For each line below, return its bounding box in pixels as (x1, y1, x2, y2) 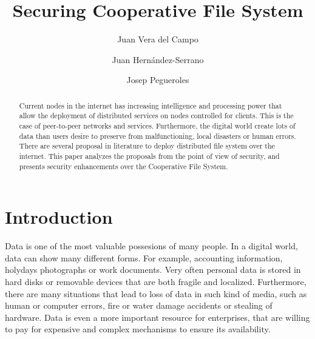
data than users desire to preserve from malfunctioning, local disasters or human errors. (19, 130, 296, 141)
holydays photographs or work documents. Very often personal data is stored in (5, 263, 301, 276)
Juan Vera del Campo (117, 33, 198, 45)
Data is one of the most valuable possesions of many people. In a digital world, (5, 240, 298, 252)
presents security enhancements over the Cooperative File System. (19, 161, 228, 171)
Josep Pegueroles (126, 73, 189, 86)
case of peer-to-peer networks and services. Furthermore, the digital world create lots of (19, 121, 296, 131)
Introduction (5, 204, 113, 229)
